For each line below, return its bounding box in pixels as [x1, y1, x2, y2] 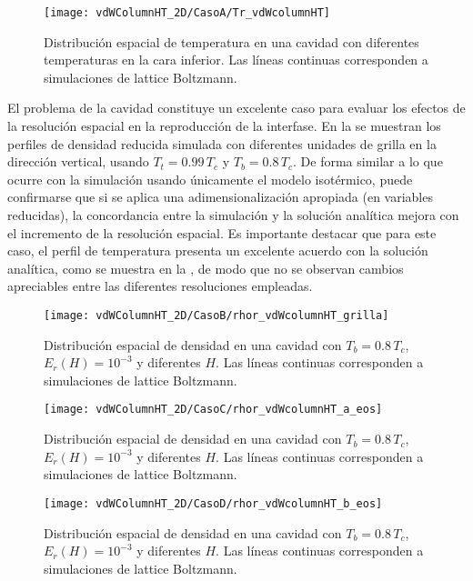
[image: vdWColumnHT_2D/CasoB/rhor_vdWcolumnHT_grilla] [44, 308, 389, 322]
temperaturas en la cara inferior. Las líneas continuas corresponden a [44, 50, 428, 69]
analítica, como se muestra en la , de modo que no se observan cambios [7, 258, 404, 277]
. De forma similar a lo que [293, 152, 443, 171]
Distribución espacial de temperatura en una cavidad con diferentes [44, 32, 419, 51]
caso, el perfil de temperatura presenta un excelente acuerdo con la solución [7, 241, 428, 260]
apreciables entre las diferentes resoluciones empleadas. [7, 276, 313, 296]
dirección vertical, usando [7, 152, 149, 171]
